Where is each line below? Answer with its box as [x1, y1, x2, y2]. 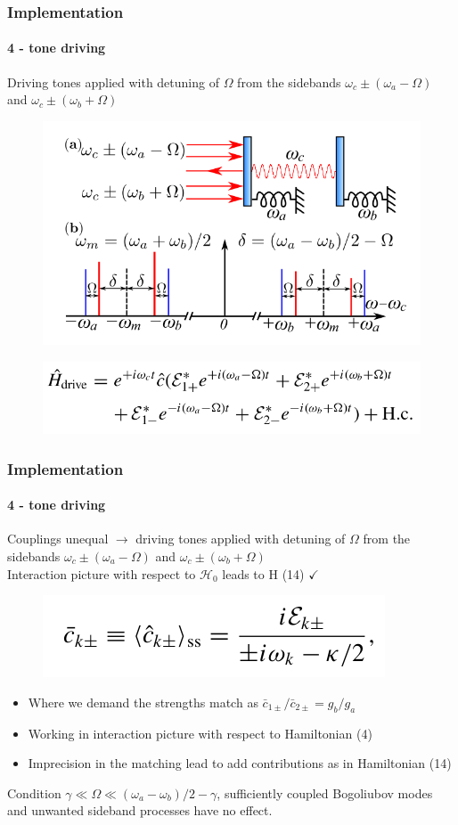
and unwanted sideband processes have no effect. [7, 801, 273, 820]
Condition [7, 783, 61, 802]
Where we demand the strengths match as [28, 692, 258, 711]
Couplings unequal [7, 529, 109, 548]
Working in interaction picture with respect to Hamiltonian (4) [28, 723, 372, 742]
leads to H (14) [222, 564, 305, 583]
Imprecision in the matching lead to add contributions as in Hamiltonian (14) [28, 754, 452, 772]
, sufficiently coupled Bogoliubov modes [217, 783, 433, 802]
